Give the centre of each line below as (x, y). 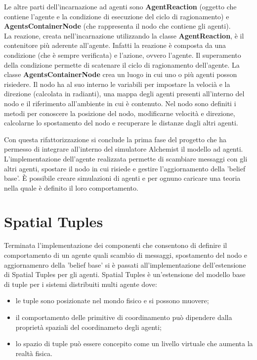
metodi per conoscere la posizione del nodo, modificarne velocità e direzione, (120, 113)
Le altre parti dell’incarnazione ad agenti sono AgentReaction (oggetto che (120, 6)
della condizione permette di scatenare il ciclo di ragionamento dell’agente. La (122, 64)
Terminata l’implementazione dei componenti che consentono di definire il (116, 245)
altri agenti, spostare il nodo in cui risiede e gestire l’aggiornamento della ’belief (125, 168)
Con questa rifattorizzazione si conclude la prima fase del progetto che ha (115, 139)
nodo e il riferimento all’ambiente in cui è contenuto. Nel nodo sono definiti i (120, 103)
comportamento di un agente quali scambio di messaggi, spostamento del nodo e (126, 255)
